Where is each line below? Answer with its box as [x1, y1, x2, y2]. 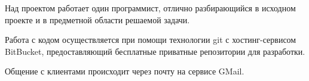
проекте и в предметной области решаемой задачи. [5, 13, 190, 26]
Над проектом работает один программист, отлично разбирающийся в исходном [5, 2, 296, 14]
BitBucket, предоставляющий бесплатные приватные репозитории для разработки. [5, 45, 305, 57]
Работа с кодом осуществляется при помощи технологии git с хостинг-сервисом [5, 33, 296, 46]
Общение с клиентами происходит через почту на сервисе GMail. [5, 65, 244, 77]
